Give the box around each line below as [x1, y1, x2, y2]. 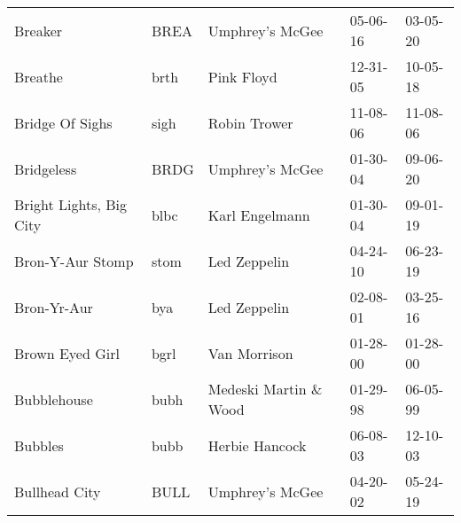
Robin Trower [207, 112, 293, 133]
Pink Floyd [207, 66, 277, 87]
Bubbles [14, 434, 64, 456]
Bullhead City [14, 480, 101, 502]
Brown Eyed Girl [14, 342, 120, 363]
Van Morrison [207, 342, 293, 363]
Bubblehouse [14, 388, 93, 410]
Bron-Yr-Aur [14, 296, 93, 317]
